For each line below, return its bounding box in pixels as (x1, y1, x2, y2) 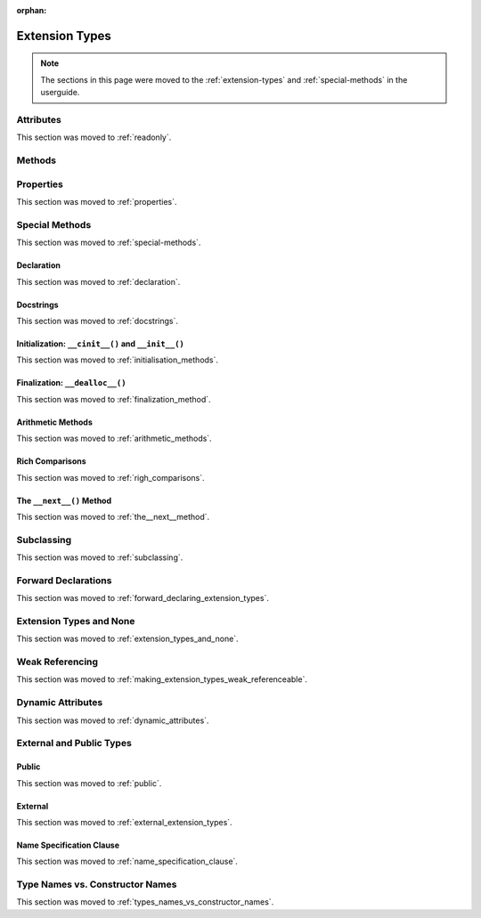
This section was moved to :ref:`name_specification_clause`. (16, 856, 238, 867)
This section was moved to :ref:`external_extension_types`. (16, 816, 232, 827)
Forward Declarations (16, 574, 112, 587)
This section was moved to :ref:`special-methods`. (16, 237, 201, 248)
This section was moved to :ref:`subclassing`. (16, 552, 183, 563)
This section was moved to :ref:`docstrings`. (16, 315, 178, 326)
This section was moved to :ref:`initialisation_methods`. (16, 354, 218, 365)
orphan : (16, 5, 47, 15)
